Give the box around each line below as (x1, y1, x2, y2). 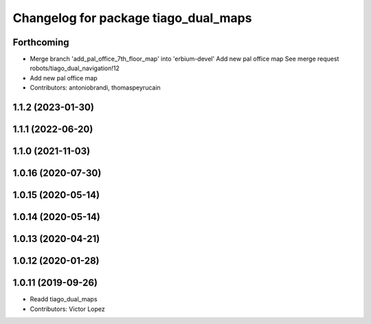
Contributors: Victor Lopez (30, 305, 106, 313)
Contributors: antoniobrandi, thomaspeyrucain (30, 83, 161, 92)
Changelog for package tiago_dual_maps (12, 10, 252, 25)
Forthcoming (12, 36, 69, 48)
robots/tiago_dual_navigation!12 (30, 64, 120, 72)
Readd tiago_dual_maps (30, 295, 98, 303)
